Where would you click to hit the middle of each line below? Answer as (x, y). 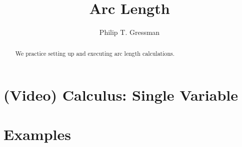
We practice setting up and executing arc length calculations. (95, 53)
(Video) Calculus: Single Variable (121, 95)
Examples (37, 134)
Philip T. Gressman (129, 32)
